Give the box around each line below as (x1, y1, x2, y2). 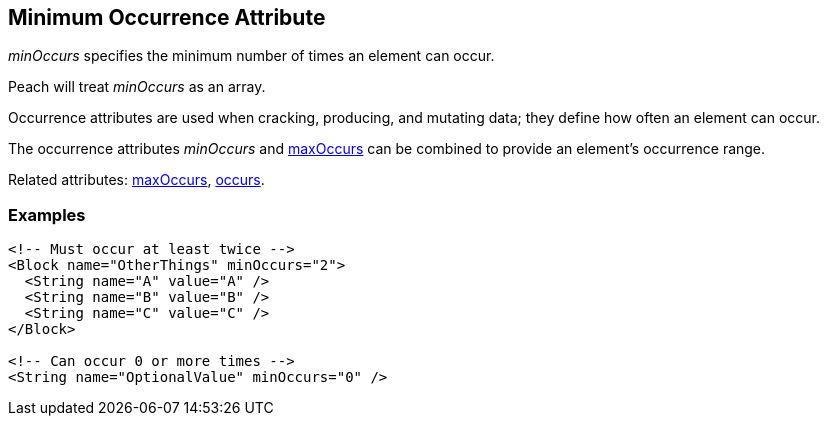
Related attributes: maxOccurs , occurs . (8, 171, 265, 189)
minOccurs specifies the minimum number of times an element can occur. (8, 47, 495, 65)
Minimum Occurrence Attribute (8, 5, 326, 30)
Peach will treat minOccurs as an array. (8, 78, 266, 96)
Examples (8, 204, 86, 225)
